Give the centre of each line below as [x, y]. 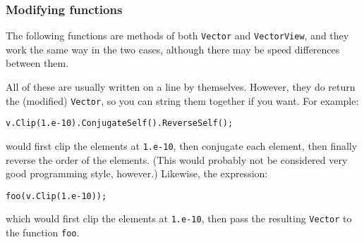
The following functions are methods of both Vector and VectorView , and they [177, 36]
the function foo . [43, 233]
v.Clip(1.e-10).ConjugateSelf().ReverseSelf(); [120, 123]
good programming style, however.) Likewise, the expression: [137, 173]
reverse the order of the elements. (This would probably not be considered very [177, 159]
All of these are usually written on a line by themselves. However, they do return [181, 87]
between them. [37, 63]
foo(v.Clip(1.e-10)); [56, 196]
